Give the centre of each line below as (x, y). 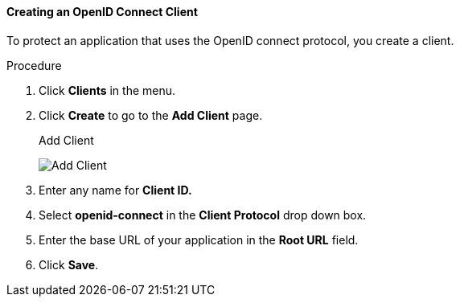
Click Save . (69, 264)
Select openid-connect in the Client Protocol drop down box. (203, 215)
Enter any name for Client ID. (115, 190)
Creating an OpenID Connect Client (102, 12)
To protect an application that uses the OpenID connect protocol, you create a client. (230, 40)
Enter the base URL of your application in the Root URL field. (199, 240)
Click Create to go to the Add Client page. (151, 115)
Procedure (34, 65)
